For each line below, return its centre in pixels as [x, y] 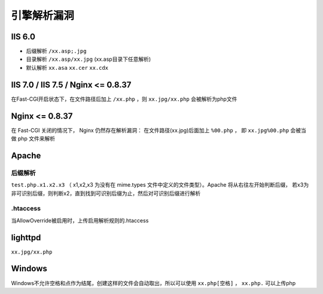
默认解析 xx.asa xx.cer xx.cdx [67, 67]
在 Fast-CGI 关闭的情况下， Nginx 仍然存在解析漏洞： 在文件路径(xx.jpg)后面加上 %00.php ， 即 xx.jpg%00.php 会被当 [159, 130]
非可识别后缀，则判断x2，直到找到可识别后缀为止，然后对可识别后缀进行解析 [106, 193]
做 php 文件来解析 [33, 139]
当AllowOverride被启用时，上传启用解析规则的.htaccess [80, 220]
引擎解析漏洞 [43, 16]
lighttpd [26, 238]
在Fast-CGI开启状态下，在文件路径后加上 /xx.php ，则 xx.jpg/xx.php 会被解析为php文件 [124, 99]
